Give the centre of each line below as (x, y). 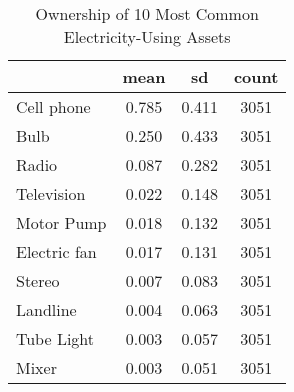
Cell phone (53, 106)
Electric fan (56, 251)
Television (51, 193)
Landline (46, 309)
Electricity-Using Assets (147, 36)
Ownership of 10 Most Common (147, 13)
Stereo (38, 280)
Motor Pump (61, 222)
